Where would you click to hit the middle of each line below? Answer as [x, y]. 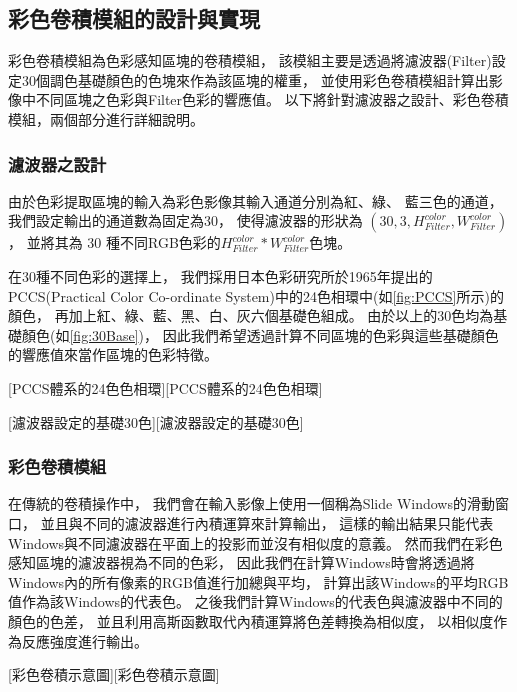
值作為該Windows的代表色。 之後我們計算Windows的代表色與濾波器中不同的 [255, 601]
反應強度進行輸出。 [84, 640]
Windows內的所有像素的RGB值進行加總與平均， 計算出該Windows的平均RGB [258, 581]
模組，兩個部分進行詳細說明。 [106, 118]
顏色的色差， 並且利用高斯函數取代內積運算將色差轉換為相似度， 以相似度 [251, 620]
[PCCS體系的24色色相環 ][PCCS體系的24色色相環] [165, 387]
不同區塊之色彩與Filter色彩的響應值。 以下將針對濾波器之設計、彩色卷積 [272, 99]
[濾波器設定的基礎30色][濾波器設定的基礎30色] [156, 421]
